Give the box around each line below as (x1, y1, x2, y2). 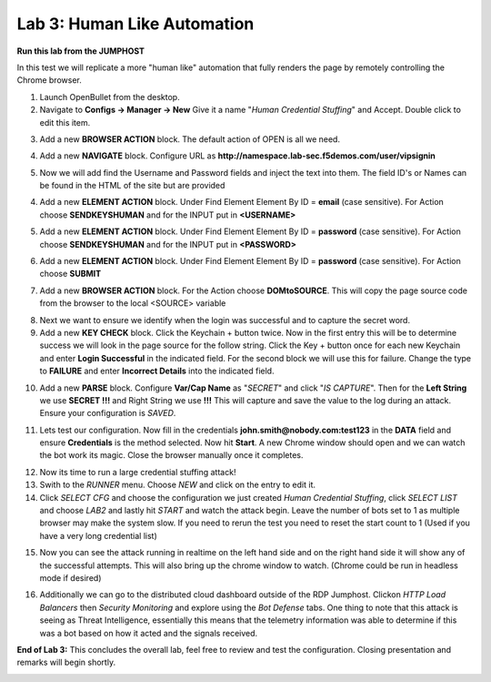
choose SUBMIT (39, 269, 102, 280)
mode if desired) (39, 573, 102, 583)
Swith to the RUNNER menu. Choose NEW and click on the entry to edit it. (39, 479, 316, 491)
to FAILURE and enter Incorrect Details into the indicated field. (39, 365, 275, 377)
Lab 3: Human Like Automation (16, 14, 255, 34)
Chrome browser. (16, 75, 82, 86)
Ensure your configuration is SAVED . (39, 408, 176, 419)
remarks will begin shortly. (16, 657, 116, 668)
